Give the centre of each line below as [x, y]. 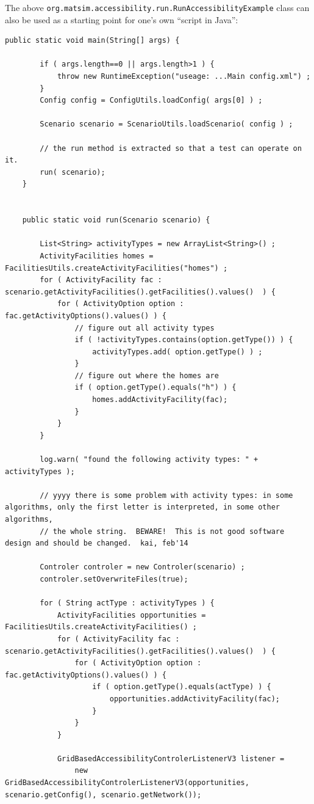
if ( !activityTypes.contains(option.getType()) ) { [184, 340]
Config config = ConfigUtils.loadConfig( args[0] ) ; [151, 100]
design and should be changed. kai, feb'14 [97, 543]
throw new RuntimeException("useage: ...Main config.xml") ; [184, 77]
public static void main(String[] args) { [92, 41]
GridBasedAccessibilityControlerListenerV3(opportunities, [127, 783]
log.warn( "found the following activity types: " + [149, 460]
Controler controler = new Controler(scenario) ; [142, 567]
